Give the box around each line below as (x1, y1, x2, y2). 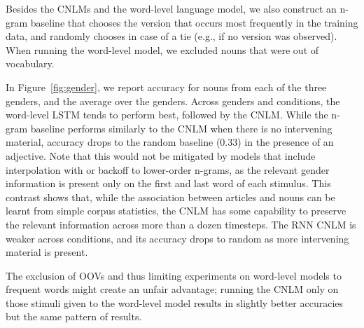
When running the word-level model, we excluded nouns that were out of (6, 42, 319, 57)
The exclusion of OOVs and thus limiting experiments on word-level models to (6, 268, 342, 282)
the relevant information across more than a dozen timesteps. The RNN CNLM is (6, 217, 356, 231)
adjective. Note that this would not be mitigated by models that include (6, 148, 316, 163)
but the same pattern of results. (6, 309, 142, 324)
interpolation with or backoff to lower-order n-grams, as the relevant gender (6, 162, 330, 177)
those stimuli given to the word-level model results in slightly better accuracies (6, 295, 344, 310)
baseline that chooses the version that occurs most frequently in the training (30, 15, 358, 29)
